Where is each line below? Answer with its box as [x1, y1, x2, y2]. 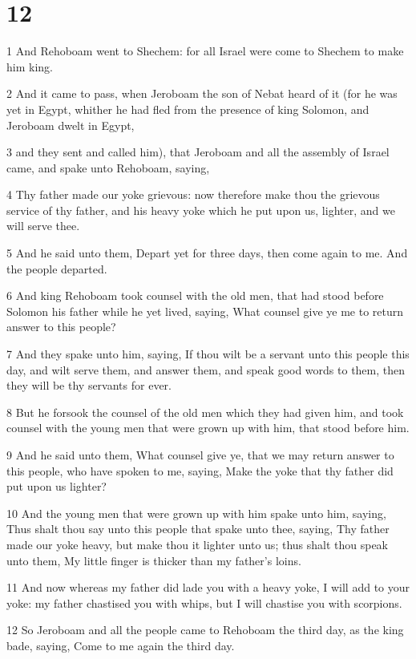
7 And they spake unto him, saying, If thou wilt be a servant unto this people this [6, 346, 410, 362]
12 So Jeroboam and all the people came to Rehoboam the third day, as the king [6, 621, 404, 638]
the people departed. [6, 260, 107, 277]
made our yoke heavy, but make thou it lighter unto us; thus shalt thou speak [6, 536, 389, 552]
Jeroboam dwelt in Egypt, [6, 116, 135, 133]
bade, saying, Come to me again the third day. [6, 637, 235, 653]
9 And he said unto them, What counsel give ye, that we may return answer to [6, 447, 394, 463]
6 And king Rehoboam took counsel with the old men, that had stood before [6, 287, 384, 304]
